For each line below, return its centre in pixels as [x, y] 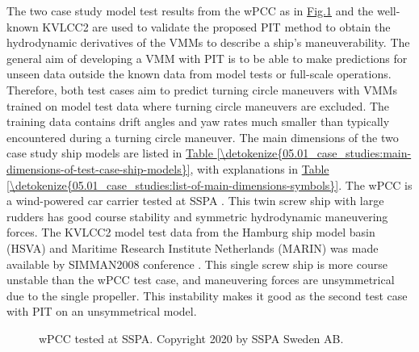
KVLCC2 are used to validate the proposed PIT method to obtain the [216, 26]
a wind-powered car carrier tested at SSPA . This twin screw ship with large [195, 201]
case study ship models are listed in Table [110, 153]
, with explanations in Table [260, 168]
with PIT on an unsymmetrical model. [102, 311]
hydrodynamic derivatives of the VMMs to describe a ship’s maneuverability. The [208, 42]
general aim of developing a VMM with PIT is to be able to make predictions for [207, 58]
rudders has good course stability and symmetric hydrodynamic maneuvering [197, 216]
